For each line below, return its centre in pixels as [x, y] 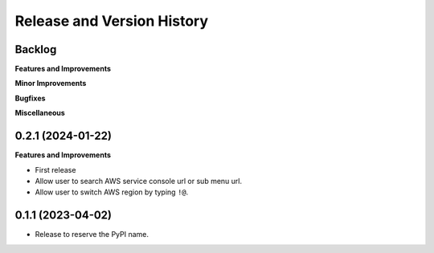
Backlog [36, 49]
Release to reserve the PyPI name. [92, 235]
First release [55, 169]
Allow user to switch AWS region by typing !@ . [112, 192]
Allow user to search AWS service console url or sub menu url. [139, 181]
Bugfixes [30, 98]
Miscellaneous [40, 113]
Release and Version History [112, 21]
